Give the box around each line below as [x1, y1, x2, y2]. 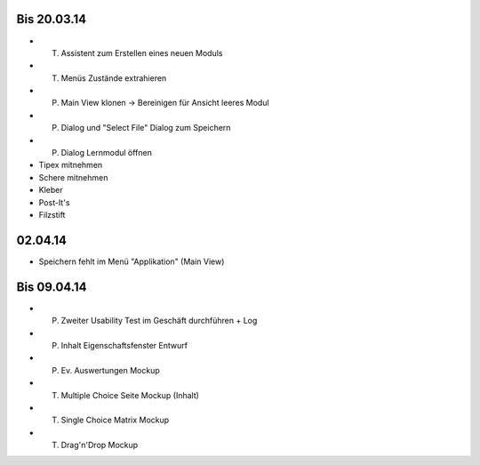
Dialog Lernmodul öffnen [60, 148, 153, 158]
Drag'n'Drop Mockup [60, 440, 139, 451]
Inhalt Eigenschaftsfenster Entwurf [60, 340, 188, 350]
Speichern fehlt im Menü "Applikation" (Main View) [38, 256, 225, 267]
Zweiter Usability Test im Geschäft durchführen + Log [60, 316, 258, 326]
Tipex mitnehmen [38, 160, 103, 171]
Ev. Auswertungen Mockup [60, 365, 160, 375]
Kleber [38, 185, 63, 196]
